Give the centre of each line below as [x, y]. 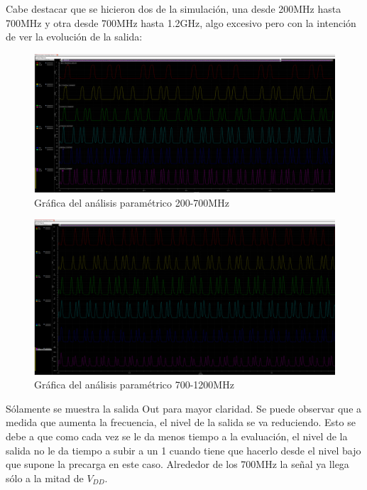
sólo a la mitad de [45, 478]
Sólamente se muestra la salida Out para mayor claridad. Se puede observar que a [184, 408]
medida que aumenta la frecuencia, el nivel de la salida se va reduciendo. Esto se [181, 422]
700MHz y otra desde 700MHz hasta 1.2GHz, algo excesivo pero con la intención [181, 22]
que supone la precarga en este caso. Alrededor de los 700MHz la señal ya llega [177, 464]
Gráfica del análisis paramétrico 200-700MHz [132, 202]
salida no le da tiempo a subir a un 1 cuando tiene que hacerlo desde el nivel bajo [183, 450]
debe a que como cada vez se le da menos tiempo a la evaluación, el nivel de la [177, 436]
